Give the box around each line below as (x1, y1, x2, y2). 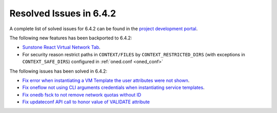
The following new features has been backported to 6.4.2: (9, 35, 132, 41)
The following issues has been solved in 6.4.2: (9, 68, 108, 74)
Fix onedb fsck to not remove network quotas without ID (22, 92, 142, 98)
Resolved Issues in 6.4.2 (9, 8, 116, 19)
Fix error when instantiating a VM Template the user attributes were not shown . (22, 77, 190, 83)
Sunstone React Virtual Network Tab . (22, 44, 101, 51)
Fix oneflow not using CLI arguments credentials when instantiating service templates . (22, 84, 205, 91)
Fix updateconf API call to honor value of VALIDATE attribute (22, 99, 150, 105)
